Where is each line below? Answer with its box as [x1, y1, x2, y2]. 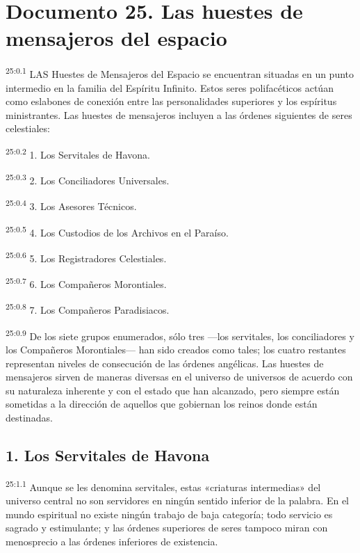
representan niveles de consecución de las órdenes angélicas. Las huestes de [6, 355, 324, 370]
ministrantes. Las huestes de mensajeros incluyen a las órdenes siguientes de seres [6, 107, 352, 122]
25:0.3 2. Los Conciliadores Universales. [6, 171, 170, 187]
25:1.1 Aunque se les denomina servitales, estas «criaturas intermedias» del [6, 477, 321, 494]
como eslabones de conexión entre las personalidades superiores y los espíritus [6, 94, 337, 109]
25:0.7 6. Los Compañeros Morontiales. [6, 275, 167, 291]
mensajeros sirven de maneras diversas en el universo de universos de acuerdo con [6, 369, 353, 384]
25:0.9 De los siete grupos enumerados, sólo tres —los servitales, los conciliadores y [6, 326, 354, 343]
